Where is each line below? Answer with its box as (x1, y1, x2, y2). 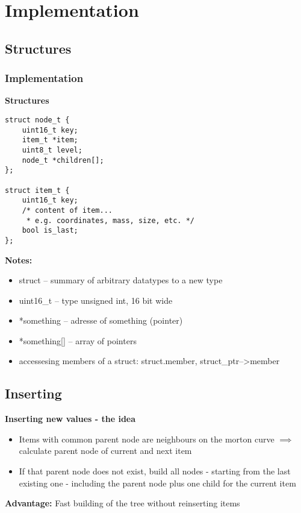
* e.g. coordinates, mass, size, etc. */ (26, 216, 194, 225)
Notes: (5, 253, 33, 266)
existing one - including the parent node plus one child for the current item (19, 476, 296, 489)
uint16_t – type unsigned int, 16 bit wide (19, 294, 173, 306)
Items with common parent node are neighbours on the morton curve (19, 432, 275, 445)
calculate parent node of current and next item (19, 444, 192, 457)
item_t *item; (22, 136, 78, 145)
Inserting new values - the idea (5, 412, 136, 425)
